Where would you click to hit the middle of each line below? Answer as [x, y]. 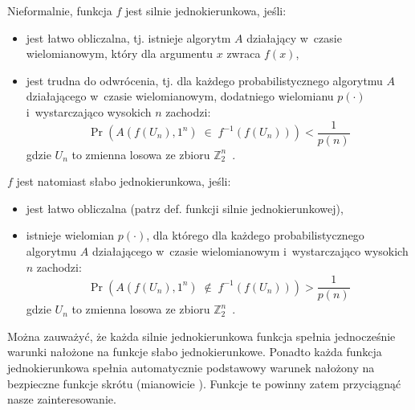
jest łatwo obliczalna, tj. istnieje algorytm [128, 37]
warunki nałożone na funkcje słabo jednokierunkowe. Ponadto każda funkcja [195, 352]
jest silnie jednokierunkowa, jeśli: [205, 10]
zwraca [244, 53]
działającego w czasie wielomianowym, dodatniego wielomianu [180, 96]
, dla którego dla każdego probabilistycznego [255, 235]
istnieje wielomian [70, 235]
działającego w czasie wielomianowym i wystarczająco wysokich [250, 251]
